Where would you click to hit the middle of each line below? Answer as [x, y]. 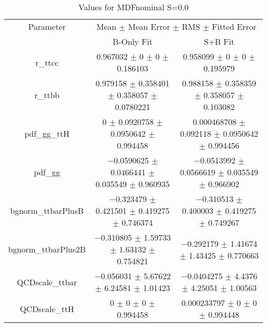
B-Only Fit [132, 41]
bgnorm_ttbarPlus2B [47, 249]
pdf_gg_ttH [47, 133]
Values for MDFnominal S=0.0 [133, 7]
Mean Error [149, 26]
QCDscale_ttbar [47, 282]
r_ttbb [47, 95]
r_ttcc [47, 62]
